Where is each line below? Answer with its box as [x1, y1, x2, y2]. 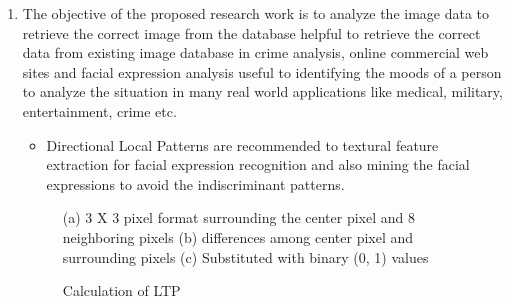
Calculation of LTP [62, 280, 181, 301]
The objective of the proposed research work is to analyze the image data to [22, 3, 490, 23]
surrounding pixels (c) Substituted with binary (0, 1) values [62, 246, 429, 267]
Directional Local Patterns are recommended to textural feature [46, 134, 439, 155]
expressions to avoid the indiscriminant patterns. [46, 173, 345, 194]
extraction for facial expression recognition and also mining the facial [46, 154, 470, 175]
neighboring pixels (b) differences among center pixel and [62, 226, 414, 247]
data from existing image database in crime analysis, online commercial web [22, 42, 489, 63]
